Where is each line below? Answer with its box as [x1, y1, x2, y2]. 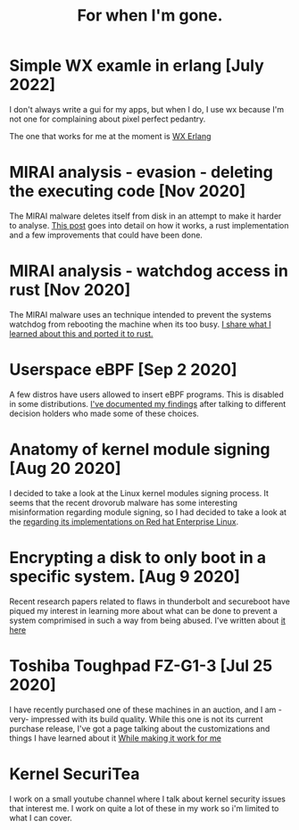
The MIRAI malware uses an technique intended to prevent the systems [9, 309, 272, 320]
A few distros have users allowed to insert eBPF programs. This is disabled [9, 389, 284, 400]
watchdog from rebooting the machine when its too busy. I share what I [9, 319, 271, 329]
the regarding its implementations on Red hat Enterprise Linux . [9, 516, 239, 527]
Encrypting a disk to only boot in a [9, 547, 267, 568]
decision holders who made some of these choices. [9, 408, 199, 419]
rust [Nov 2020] [9, 280, 131, 300]
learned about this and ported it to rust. [9, 328, 154, 339]
